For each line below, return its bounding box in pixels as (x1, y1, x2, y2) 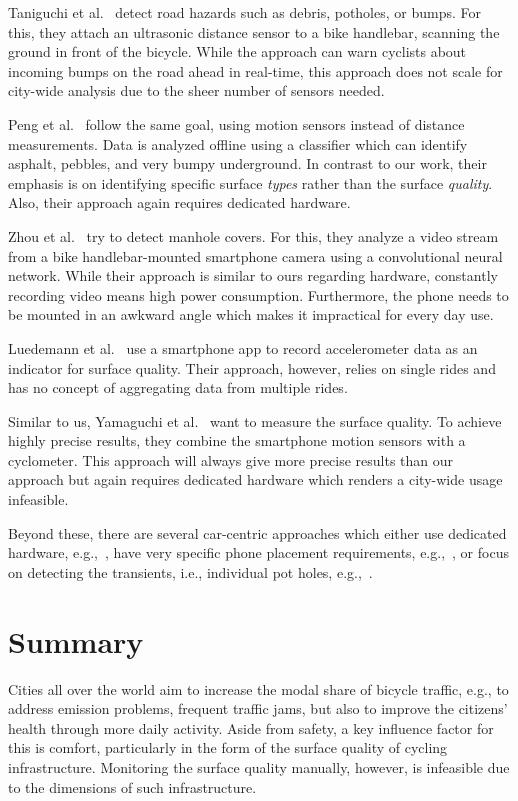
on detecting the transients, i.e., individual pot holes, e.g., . (8, 561, 373, 582)
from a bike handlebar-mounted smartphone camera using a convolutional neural (8, 245, 503, 266)
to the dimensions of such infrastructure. (8, 776, 257, 797)
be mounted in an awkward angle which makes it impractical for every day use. (8, 304, 494, 325)
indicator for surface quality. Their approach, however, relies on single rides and (8, 357, 496, 378)
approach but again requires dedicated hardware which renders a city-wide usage (8, 469, 503, 490)
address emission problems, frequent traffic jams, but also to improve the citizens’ (8, 698, 508, 719)
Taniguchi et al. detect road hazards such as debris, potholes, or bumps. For (8, 2, 481, 22)
